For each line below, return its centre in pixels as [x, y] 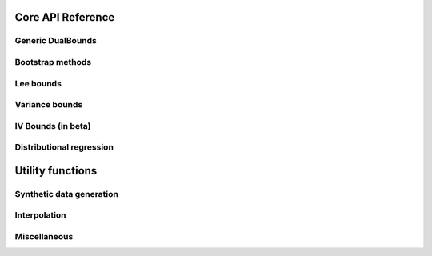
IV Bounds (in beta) [53, 126]
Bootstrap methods [53, 62]
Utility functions [56, 171]
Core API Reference [65, 17]
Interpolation [41, 215]
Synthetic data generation [67, 194]
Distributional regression [64, 147]
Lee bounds [38, 83]
